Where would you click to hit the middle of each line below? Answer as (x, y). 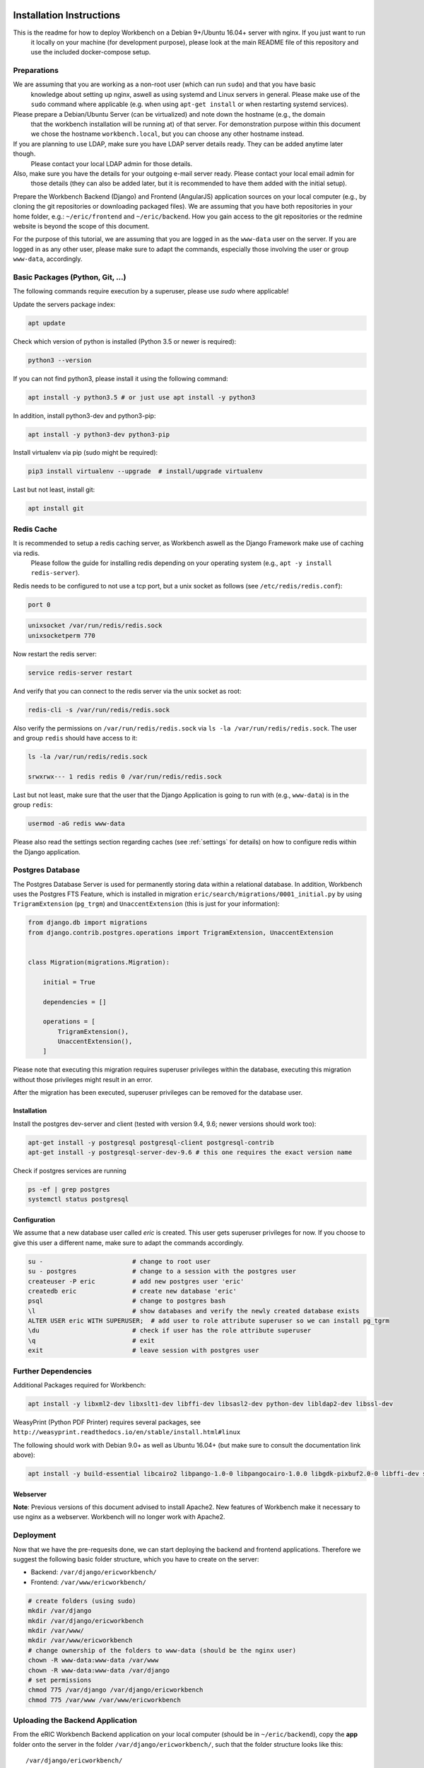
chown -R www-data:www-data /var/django (99, 1670)
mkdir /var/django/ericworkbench (86, 1621)
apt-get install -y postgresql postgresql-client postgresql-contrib (151, 1142)
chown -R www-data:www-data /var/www (93, 1661)
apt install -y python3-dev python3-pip (99, 434)
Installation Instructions (67, 15)
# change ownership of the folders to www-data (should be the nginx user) (162, 1650)
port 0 (39, 604)
